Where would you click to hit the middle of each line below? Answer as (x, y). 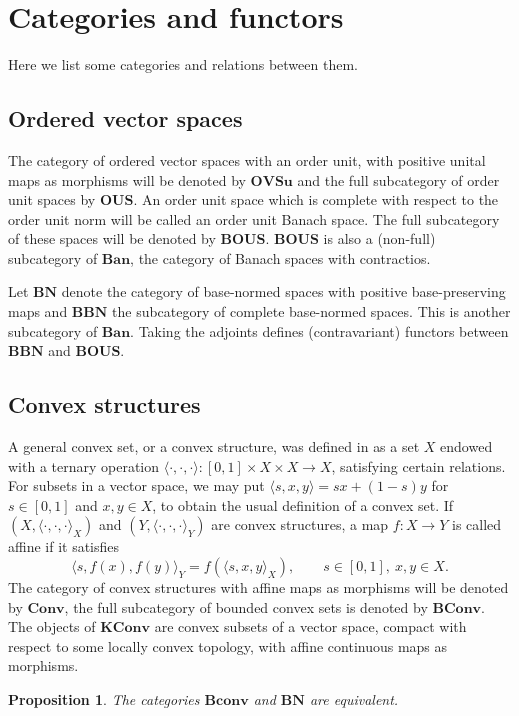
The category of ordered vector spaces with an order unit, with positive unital (247, 159)
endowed (466, 446)
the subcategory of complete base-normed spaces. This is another (311, 311)
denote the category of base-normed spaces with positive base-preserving (283, 291)
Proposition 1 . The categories (104, 699)
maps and (38, 311)
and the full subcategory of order (398, 179)
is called (477, 524)
